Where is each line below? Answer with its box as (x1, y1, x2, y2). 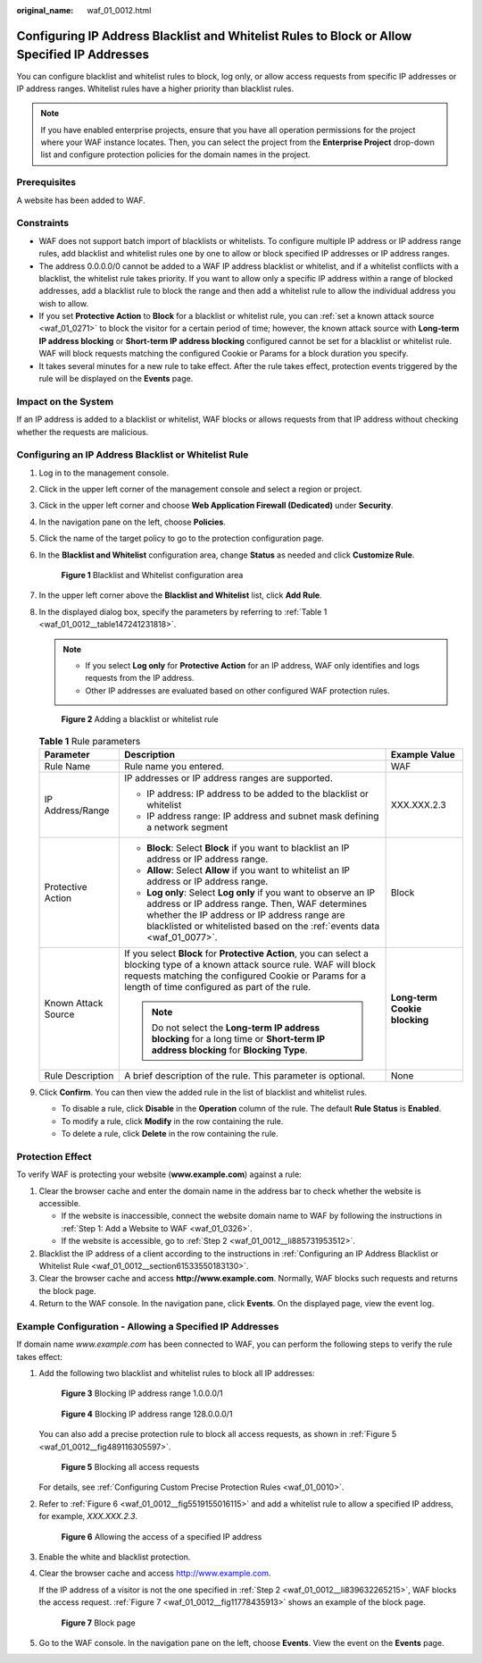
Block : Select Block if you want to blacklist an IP (145, 841, 350, 853)
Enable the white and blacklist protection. (38, 1551, 191, 1562)
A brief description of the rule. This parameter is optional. (123, 1069, 366, 1081)
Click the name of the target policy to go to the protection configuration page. (38, 533, 325, 544)
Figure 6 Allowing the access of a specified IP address (61, 1531, 262, 1541)
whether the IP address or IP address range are (145, 908, 345, 920)
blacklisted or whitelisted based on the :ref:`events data (145, 920, 380, 932)
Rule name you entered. (123, 760, 225, 772)
